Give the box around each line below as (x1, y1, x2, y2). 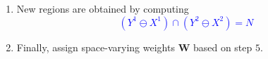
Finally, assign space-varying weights (16, 39, 175, 54)
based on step (193, 39, 252, 54)
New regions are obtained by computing (16, 1, 189, 15)
